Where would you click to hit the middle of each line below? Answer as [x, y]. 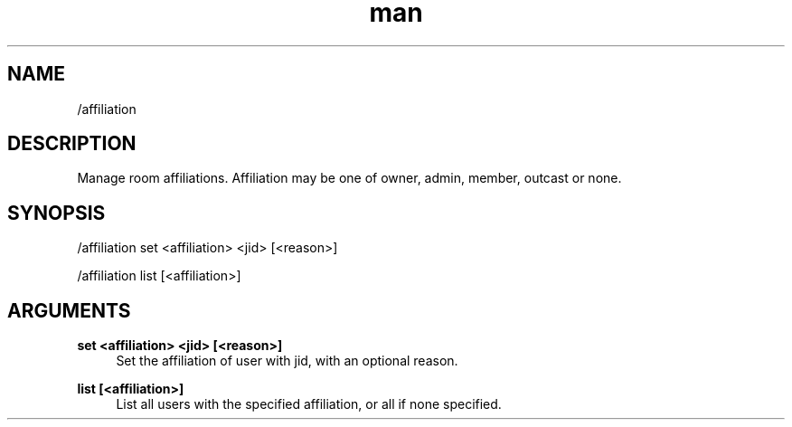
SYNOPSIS [57, 213]
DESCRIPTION [72, 144]
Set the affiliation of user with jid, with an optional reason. [287, 361]
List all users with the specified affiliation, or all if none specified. [309, 404]
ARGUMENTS [69, 310]
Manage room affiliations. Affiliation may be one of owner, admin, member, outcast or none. [349, 178]
